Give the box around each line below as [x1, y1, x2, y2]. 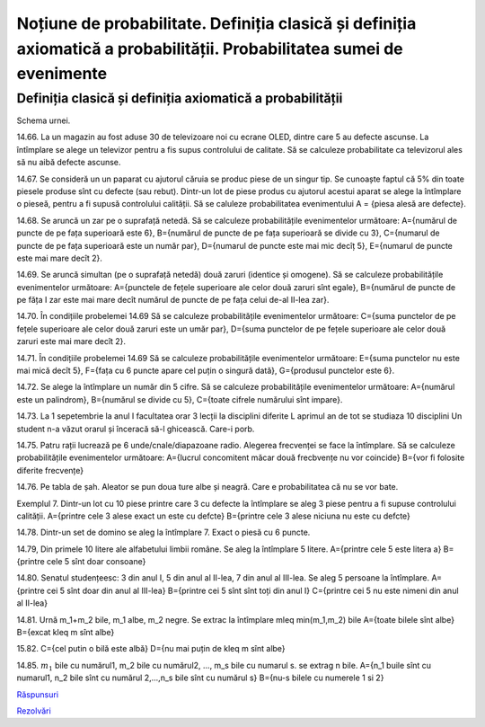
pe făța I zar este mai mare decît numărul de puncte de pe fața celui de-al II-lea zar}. [16, 295, 330, 306]
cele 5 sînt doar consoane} [46, 556, 146, 567]
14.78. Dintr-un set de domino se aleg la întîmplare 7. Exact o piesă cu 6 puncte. [16, 527, 311, 538]
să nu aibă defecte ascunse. [16, 157, 121, 168]
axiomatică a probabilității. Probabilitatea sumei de [16, 39, 403, 58]
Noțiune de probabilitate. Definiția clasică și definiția [16, 13, 417, 33]
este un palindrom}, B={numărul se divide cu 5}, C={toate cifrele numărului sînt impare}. [16, 394, 343, 404]
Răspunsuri [16, 688, 58, 700]
